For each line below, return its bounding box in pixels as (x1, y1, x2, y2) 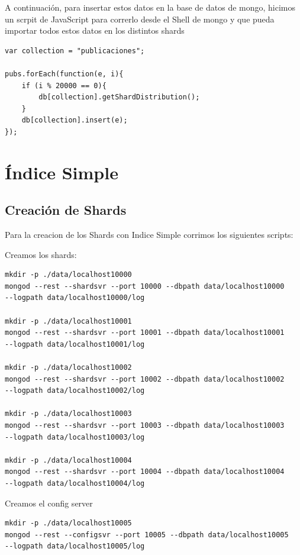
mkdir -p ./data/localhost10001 (5, 317, 132, 325)
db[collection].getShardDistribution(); (38, 93, 200, 102)
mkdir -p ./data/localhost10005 (5, 519, 132, 528)
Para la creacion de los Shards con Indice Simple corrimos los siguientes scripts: (5, 228, 293, 241)
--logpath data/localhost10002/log (5, 386, 145, 395)
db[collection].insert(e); (21, 116, 128, 125)
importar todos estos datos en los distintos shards (5, 24, 185, 37)
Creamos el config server (5, 496, 93, 509)
